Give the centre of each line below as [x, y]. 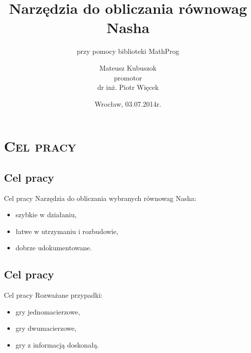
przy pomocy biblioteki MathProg [128, 51]
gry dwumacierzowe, [46, 328]
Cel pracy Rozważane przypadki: [53, 295]
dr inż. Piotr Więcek [128, 87]
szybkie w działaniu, [46, 215]
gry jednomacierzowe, [48, 311]
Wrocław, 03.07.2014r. [128, 103]
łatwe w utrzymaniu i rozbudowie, [67, 231]
